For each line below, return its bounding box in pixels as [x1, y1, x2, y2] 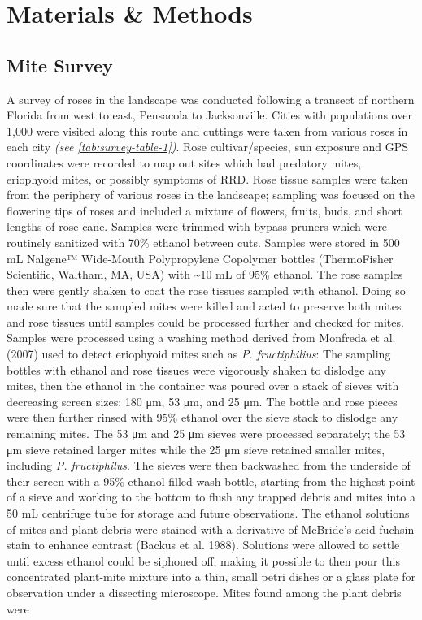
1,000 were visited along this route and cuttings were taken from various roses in [7, 122, 408, 139]
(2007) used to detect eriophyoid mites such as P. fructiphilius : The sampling [7, 345, 391, 362]
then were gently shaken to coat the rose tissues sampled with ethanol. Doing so [7, 281, 406, 298]
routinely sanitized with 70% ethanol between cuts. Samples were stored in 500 [7, 233, 400, 250]
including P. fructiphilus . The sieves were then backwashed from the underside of [7, 457, 411, 474]
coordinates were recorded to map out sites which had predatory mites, [7, 154, 362, 171]
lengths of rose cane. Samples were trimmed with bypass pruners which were [7, 218, 388, 235]
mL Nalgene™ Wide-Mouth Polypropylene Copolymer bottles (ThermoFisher [7, 249, 394, 267]
